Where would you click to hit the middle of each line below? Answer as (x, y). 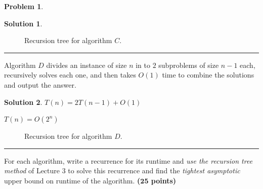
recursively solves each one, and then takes (70, 75)
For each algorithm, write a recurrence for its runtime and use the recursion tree (128, 160)
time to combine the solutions (208, 75)
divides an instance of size (86, 65)
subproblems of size (189, 65)
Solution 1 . (23, 23)
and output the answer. (40, 84)
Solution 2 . (23, 102)
